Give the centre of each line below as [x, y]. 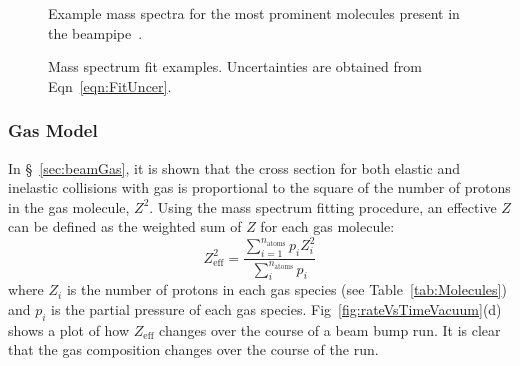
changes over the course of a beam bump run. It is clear [330, 329]
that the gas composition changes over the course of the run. [193, 349]
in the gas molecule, [69, 206]
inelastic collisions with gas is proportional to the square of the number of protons [259, 187]
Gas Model [53, 130]
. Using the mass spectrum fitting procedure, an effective [323, 206]
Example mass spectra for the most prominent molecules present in [254, 13]
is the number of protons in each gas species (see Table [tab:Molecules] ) [286, 289]
